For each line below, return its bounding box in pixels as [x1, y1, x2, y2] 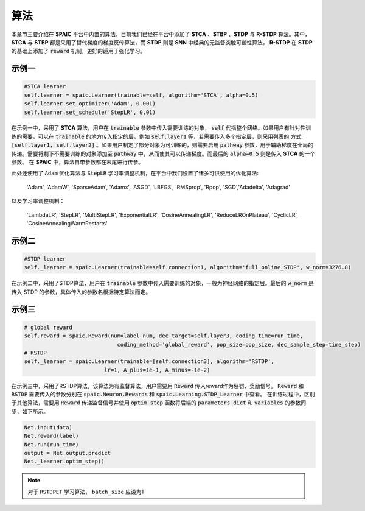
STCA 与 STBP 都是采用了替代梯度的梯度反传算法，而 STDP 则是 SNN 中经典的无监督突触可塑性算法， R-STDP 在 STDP [11, 38, 313, 46]
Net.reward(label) [24, 432, 79, 440]
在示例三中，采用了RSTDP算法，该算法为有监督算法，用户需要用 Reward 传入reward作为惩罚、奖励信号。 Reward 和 [11, 382, 304, 389]
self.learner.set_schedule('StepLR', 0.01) [24, 108, 156, 116]
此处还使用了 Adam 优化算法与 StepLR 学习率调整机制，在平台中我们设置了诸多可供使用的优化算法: [11, 169, 259, 177]
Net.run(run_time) [24, 441, 79, 448]
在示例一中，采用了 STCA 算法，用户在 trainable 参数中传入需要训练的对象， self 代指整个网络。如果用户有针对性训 [11, 124, 311, 132]
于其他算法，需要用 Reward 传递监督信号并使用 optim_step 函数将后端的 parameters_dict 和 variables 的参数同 [11, 399, 307, 406]
